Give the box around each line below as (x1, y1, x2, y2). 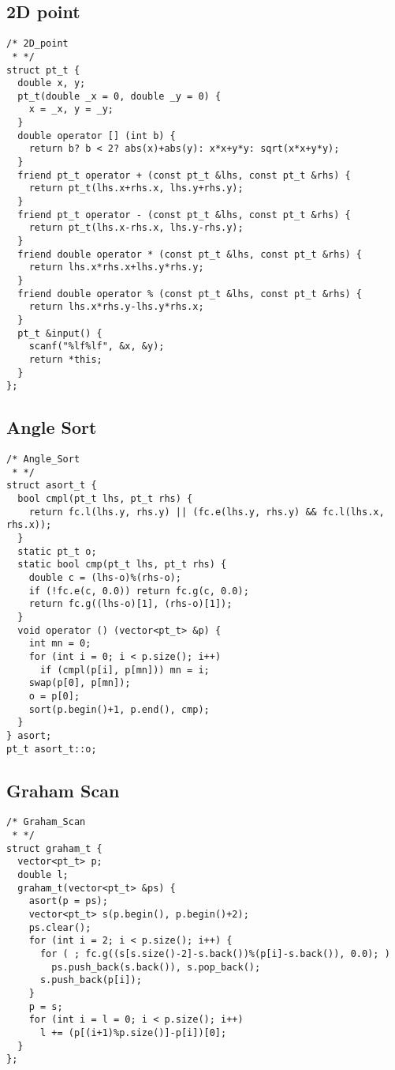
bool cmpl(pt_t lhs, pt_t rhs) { (17, 493, 193, 505)
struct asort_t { (6, 480, 97, 492)
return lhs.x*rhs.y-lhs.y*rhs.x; (28, 301, 204, 313)
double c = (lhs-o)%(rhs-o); (28, 572, 181, 584)
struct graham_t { (6, 842, 102, 854)
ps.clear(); (28, 921, 91, 933)
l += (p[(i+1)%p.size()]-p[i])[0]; (39, 1027, 227, 1038)
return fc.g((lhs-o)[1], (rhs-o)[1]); (28, 598, 233, 610)
